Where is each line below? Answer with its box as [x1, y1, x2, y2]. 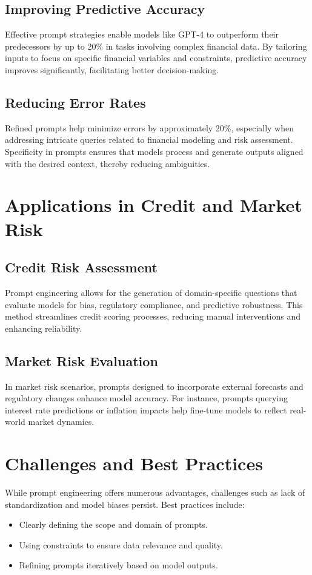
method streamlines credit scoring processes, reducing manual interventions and [5, 310, 301, 323]
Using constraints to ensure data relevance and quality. [19, 538, 223, 551]
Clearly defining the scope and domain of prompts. [19, 518, 208, 531]
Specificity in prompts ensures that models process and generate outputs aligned [5, 145, 304, 157]
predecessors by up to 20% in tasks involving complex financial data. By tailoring [5, 39, 307, 52]
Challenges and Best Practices [5, 451, 263, 476]
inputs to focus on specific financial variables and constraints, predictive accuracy [5, 51, 307, 64]
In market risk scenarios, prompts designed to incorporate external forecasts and [5, 379, 304, 392]
